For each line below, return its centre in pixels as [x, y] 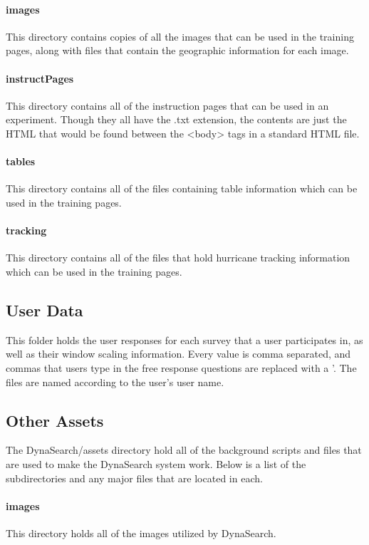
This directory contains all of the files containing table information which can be [182, 188]
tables [21, 161]
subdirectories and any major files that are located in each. [134, 478]
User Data [45, 310]
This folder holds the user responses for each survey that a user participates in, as [184, 339]
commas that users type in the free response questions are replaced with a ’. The [181, 367]
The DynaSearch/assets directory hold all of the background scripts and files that [184, 450]
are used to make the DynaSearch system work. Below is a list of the [156, 463]
